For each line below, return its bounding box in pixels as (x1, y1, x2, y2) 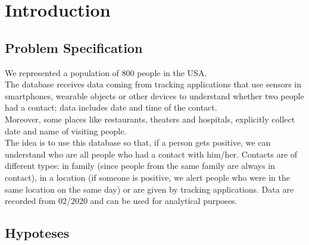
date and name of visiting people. (5, 124, 127, 137)
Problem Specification (5, 38, 143, 56)
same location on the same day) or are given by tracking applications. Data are (5, 183, 294, 195)
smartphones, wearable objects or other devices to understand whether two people (5, 89, 304, 102)
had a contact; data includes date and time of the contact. (5, 101, 217, 114)
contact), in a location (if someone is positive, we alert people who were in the (5, 171, 290, 183)
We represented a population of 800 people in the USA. (5, 66, 207, 78)
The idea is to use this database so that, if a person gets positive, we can (5, 136, 271, 149)
